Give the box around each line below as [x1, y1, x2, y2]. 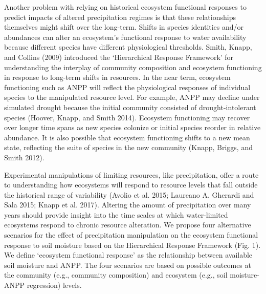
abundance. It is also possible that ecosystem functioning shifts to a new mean [4, 132, 250, 142]
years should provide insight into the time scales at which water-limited [4, 209, 228, 220]
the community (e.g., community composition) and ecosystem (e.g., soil [4, 269, 228, 280]
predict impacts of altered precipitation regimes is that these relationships [4, 11, 236, 22]
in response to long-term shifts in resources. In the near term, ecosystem [4, 72, 231, 82]
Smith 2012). [4, 152, 45, 162]
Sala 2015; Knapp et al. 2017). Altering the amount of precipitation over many [4, 199, 251, 210]
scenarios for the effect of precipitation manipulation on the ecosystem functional [4, 229, 258, 240]
